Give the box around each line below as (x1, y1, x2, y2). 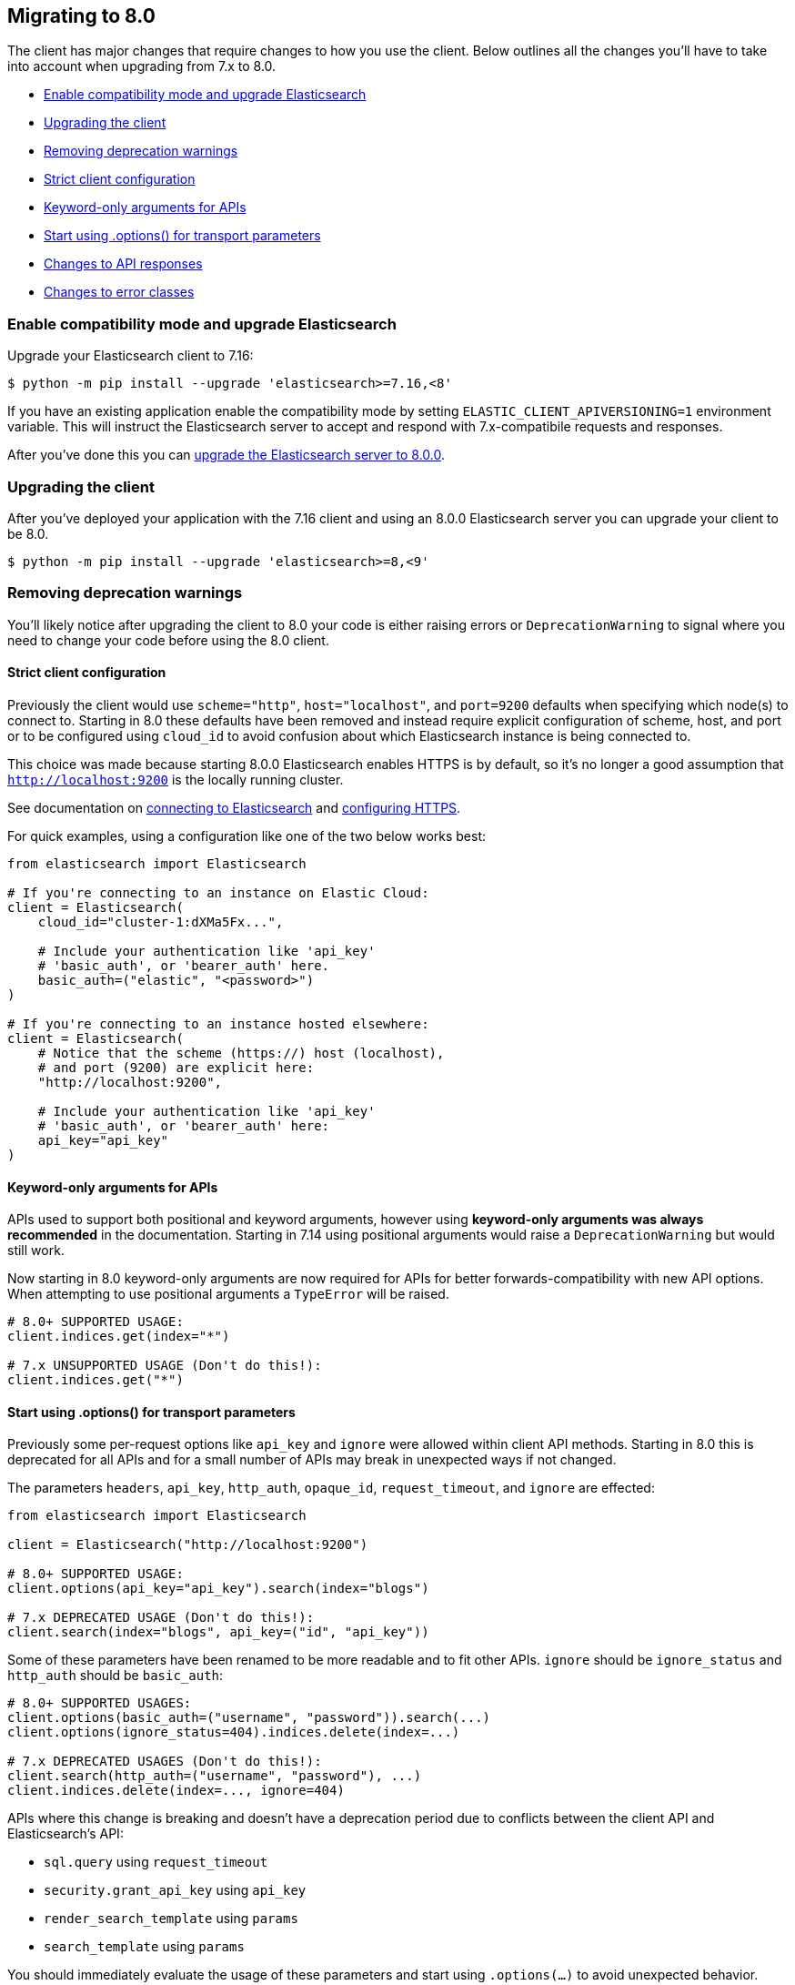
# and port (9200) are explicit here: (37, 1059, 315, 1075)
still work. (7, 1242, 65, 1259)
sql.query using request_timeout (44, 1854, 268, 1870)
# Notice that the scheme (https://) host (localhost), (37, 1045, 445, 1060)
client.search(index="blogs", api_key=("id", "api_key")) (7, 1625, 429, 1640)
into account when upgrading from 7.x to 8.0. (7, 58, 277, 75)
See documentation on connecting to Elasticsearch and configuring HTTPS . (7, 799, 461, 815)
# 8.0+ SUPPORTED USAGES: (7, 1696, 192, 1711)
